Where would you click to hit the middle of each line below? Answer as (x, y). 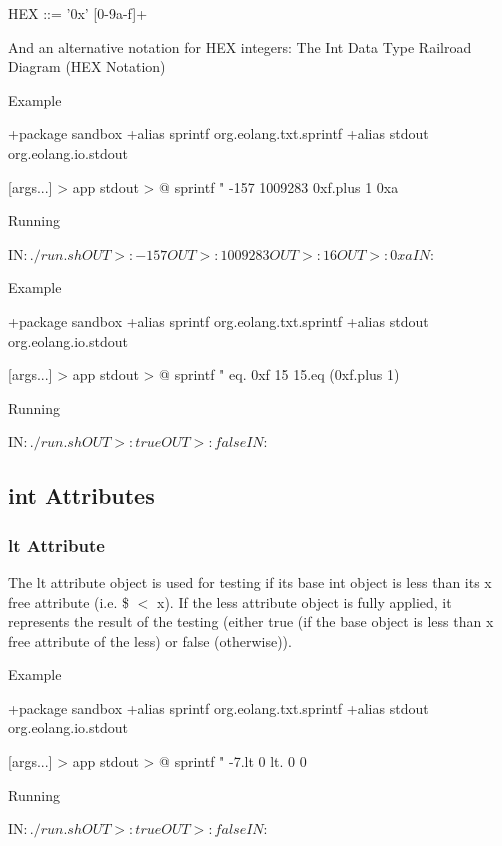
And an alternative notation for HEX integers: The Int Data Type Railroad (240, 46)
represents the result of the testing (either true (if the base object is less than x (251, 621)
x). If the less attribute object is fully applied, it (304, 601)
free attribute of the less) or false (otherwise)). (150, 640)
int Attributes (81, 495)
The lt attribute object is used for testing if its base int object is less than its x (250, 581)
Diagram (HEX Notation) (87, 66)
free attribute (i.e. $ (69, 601)
